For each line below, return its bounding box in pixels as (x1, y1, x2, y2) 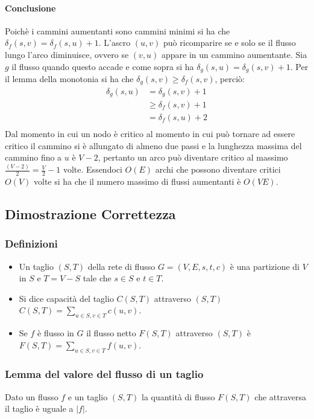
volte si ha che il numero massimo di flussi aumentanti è (33, 174, 241, 187)
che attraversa (254, 390, 307, 403)
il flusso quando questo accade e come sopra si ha (11, 60, 194, 72)
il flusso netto (86, 327, 136, 339)
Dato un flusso (5, 390, 58, 403)
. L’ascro (98, 36, 131, 49)
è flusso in (37, 327, 74, 339)
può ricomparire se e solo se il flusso (163, 36, 296, 49)
